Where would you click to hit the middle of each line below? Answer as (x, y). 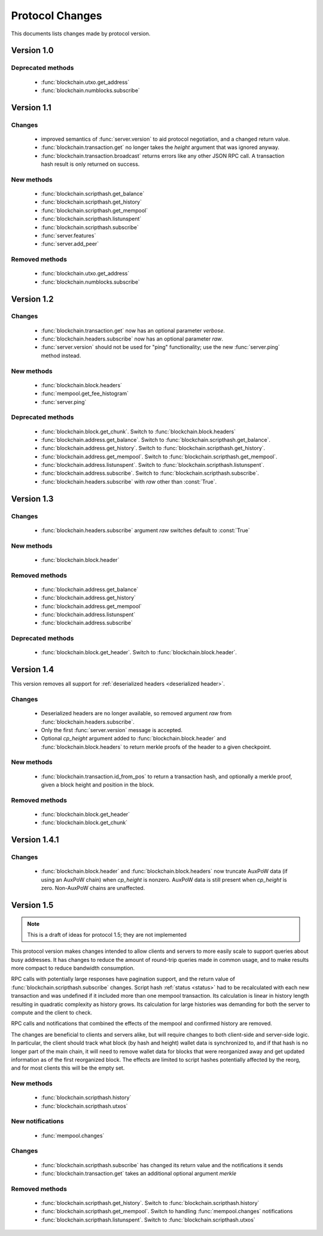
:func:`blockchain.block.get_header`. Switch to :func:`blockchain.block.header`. (139, 652)
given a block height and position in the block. (98, 785)
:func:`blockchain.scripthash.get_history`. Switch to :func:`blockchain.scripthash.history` (150, 1202)
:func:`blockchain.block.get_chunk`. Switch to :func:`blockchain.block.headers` (138, 432)
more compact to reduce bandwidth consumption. (73, 968)
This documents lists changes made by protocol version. (81, 34)
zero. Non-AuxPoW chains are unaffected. (93, 888)
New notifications (37, 1121)
